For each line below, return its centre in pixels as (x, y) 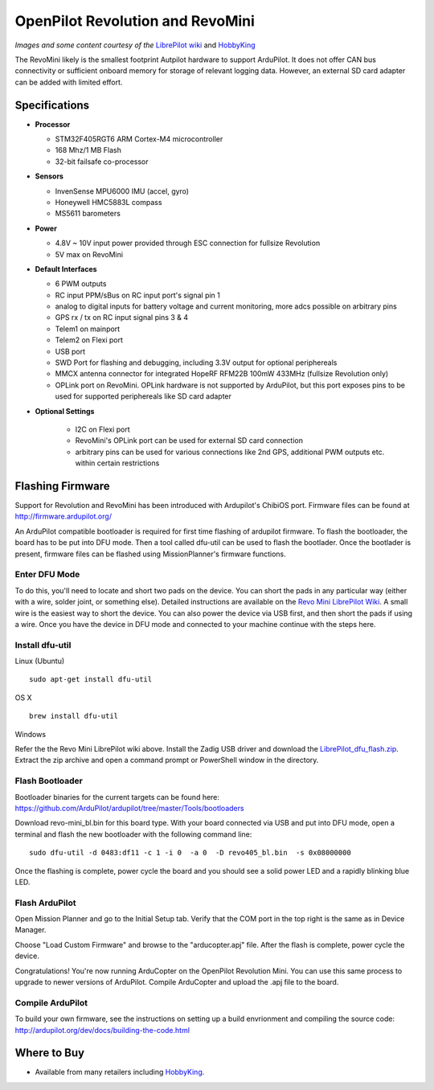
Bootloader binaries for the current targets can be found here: (117, 797)
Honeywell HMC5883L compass (108, 202)
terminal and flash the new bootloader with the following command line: (133, 834)
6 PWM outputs (81, 284)
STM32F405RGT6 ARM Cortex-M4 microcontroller (139, 139)
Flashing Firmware (62, 486)
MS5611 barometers (88, 214)
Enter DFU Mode (47, 575)
